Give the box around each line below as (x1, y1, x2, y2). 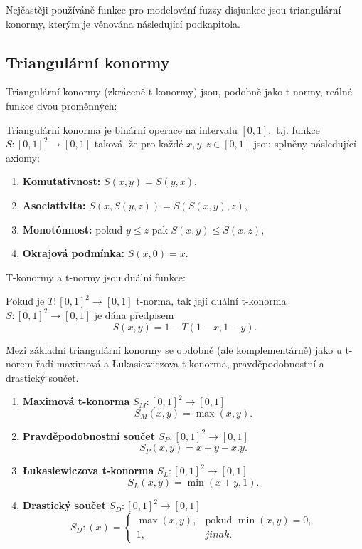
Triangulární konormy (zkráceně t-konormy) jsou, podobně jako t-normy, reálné (6, 84, 352, 99)
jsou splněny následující (253, 136, 356, 151)
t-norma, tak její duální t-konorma (136, 293, 287, 308)
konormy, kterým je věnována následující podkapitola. (6, 16, 240, 31)
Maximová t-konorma (22, 394, 130, 409)
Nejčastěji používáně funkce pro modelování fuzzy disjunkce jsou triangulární (6, 2, 341, 16)
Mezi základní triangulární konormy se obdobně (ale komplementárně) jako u (6, 342, 342, 357)
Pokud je (6, 293, 45, 308)
